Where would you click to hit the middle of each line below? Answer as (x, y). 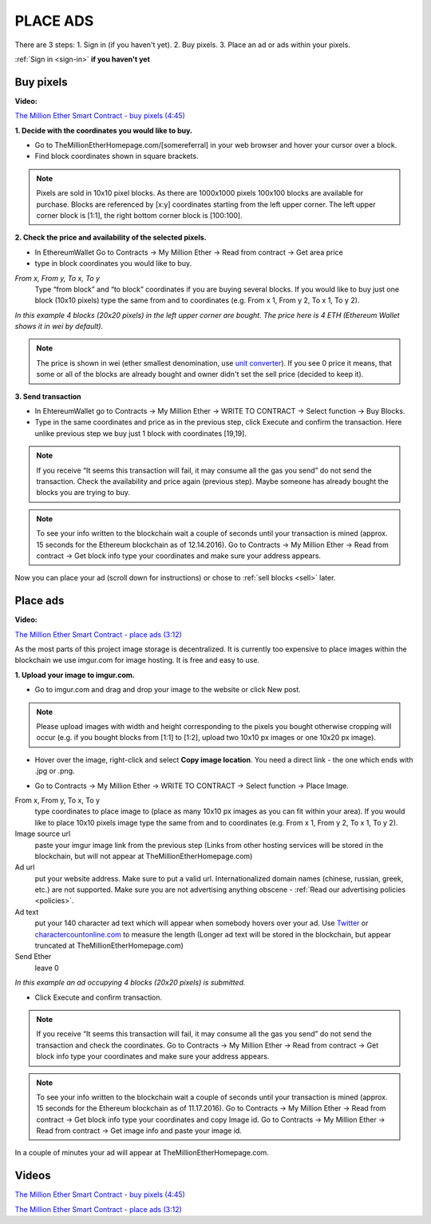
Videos (33, 1176)
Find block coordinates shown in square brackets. (117, 156)
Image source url (43, 834)
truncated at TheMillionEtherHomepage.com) (109, 945)
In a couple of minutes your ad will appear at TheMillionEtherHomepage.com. (142, 1153)
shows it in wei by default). (59, 327)
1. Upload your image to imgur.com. (75, 675)
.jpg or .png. (55, 771)
